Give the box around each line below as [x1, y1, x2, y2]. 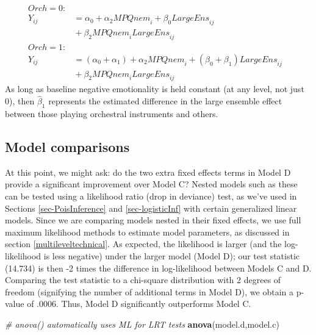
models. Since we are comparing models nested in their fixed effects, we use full [5, 214, 301, 226]
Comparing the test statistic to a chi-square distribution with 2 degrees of [5, 273, 281, 286]
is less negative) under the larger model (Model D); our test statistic [43, 249, 300, 262]
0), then [5, 95, 35, 107]
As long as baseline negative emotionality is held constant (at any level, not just [5, 82, 304, 95]
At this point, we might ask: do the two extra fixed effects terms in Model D [5, 165, 291, 178]
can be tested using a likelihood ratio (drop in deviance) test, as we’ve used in [5, 189, 297, 202]
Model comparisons [5, 137, 130, 156]
